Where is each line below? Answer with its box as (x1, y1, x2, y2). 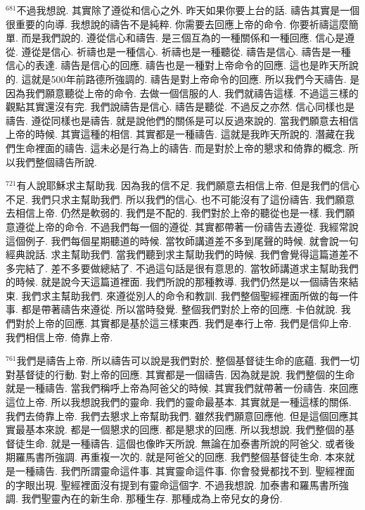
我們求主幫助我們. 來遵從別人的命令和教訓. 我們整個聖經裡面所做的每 (21, 288, 339, 302)
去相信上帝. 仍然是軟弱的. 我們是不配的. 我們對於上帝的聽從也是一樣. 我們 (6, 205, 345, 220)
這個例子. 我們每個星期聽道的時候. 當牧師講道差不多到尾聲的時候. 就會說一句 (6, 233, 359, 248)
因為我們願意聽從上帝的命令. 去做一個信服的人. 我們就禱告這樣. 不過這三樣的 (6, 85, 359, 100)
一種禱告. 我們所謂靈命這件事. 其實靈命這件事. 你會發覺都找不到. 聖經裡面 (15, 464, 355, 478)
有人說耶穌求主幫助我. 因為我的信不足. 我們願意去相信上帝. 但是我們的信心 (16, 178, 360, 193)
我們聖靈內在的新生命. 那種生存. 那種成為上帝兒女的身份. (21, 491, 283, 506)
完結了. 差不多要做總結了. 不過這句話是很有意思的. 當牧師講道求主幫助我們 (15, 260, 359, 275)
